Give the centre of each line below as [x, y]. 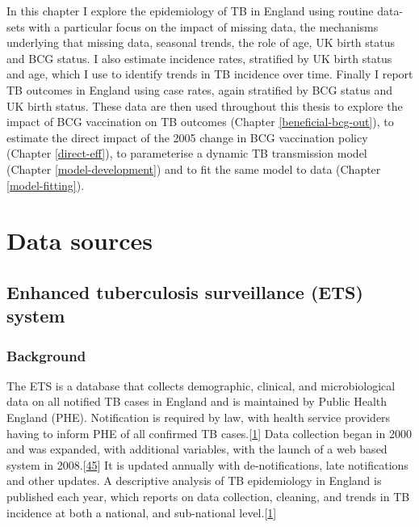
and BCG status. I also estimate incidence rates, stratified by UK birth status [199, 58]
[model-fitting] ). [46, 185]
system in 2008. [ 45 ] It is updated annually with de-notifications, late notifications [207, 464]
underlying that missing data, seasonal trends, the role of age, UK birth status [201, 42]
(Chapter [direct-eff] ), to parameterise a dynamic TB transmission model [187, 153]
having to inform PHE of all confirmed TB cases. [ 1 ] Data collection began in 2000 [209, 433]
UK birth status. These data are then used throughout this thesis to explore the [205, 105]
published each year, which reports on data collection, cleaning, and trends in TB [208, 497]
